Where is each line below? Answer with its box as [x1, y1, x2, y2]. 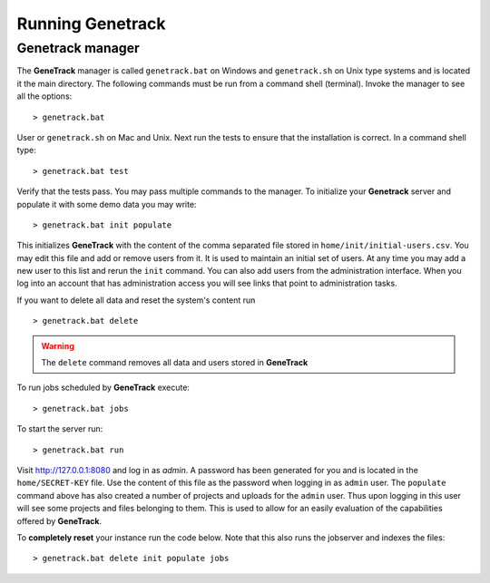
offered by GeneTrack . [16, 515, 103, 526]
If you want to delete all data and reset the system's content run [16, 295, 256, 306]
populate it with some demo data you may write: [16, 199, 197, 209]
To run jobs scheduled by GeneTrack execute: [16, 382, 191, 394]
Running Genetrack [16, 14, 167, 34]
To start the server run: [16, 423, 103, 434]
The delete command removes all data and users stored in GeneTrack [41, 357, 309, 368]
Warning [41, 340, 74, 351]
